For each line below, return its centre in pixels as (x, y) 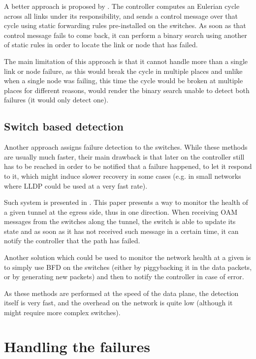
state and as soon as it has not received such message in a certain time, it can (121, 231)
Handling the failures (77, 346)
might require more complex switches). (62, 312)
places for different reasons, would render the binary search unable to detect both (127, 90)
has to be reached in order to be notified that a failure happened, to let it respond (128, 166)
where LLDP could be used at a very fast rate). (76, 185)
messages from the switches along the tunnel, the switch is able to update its (120, 221)
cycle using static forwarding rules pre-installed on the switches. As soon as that (125, 25)
